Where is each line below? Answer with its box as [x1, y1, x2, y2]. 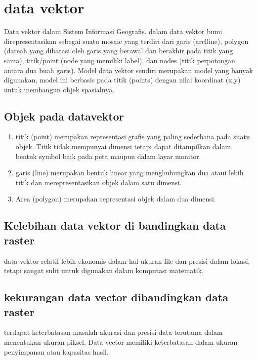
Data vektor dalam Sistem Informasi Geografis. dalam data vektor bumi [4, 26, 222, 37]
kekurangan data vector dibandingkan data [4, 289, 228, 305]
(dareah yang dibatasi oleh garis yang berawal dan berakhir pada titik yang [4, 45, 233, 56]
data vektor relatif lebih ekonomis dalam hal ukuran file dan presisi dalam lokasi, [4, 255, 250, 266]
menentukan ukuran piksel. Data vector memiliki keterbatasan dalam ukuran [4, 337, 238, 347]
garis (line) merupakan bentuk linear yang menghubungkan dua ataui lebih [15, 167, 244, 178]
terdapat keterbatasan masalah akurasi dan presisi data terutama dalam [4, 327, 223, 337]
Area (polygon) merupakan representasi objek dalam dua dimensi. [15, 194, 216, 204]
